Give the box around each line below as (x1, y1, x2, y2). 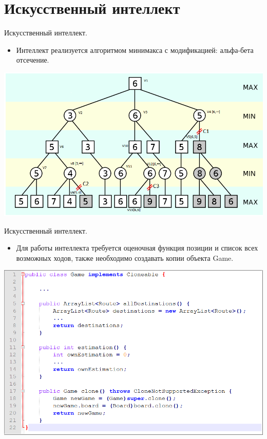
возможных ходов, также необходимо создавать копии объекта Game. (16, 252, 234, 263)
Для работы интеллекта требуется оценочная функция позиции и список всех (16, 242, 258, 253)
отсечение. (16, 54, 49, 65)
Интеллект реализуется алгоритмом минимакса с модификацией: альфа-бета (16, 44, 254, 55)
